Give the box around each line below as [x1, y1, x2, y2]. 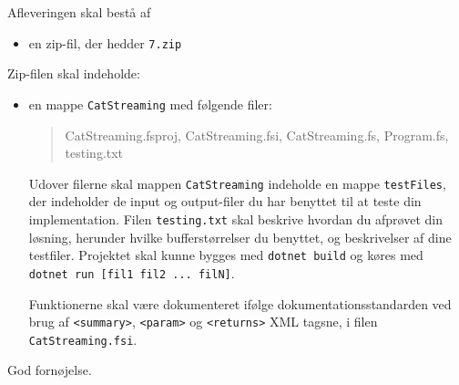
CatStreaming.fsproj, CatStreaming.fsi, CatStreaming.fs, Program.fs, [65, 125, 449, 144]
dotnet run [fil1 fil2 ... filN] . [28, 263, 235, 282]
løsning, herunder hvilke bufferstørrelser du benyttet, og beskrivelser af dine [28, 227, 452, 246]
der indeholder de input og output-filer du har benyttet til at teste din [28, 192, 422, 211]
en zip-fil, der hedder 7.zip [28, 33, 182, 52]
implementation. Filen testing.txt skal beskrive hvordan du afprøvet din [28, 209, 443, 228]
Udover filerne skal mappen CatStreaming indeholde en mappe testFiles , [28, 173, 446, 192]
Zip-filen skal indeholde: [7, 64, 140, 83]
